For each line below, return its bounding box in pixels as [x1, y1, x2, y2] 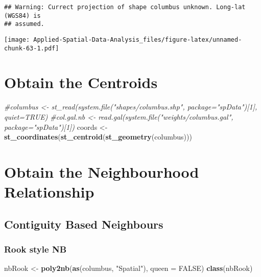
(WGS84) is [4, 12, 41, 19]
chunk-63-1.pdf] [4, 44, 59, 52]
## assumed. [4, 20, 44, 28]
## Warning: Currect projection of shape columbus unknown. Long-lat [4, 4, 246, 11]
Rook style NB [4, 243, 67, 256]
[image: [4, 36, 30, 43]
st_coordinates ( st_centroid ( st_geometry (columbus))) [4, 131, 192, 142]
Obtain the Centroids [4, 72, 158, 93]
